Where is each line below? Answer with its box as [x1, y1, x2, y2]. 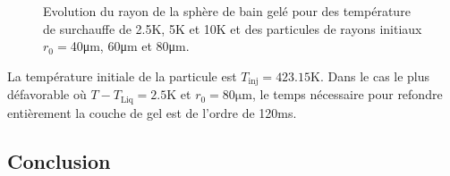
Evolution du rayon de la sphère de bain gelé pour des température [43, 2, 411, 20]
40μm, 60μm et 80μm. [70, 37, 190, 55]
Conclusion [7, 147, 111, 174]
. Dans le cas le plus [319, 66, 430, 85]
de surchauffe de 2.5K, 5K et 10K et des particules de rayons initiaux [43, 19, 422, 38]
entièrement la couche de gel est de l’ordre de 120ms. [7, 103, 297, 122]
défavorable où [7, 85, 87, 104]
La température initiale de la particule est [7, 66, 237, 85]
